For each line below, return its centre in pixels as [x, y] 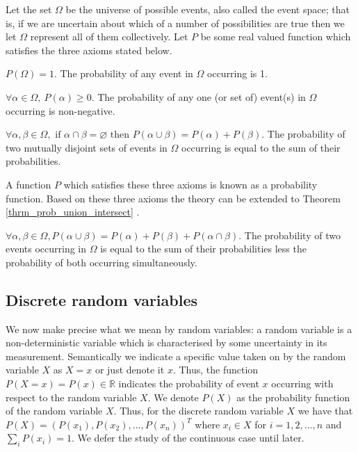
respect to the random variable [71, 397]
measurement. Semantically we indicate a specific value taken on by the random [176, 356]
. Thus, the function [215, 370]
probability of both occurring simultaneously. [101, 262]
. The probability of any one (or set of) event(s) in [198, 96]
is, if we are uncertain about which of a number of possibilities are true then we [175, 23]
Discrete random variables [102, 299]
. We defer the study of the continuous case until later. [188, 438]
